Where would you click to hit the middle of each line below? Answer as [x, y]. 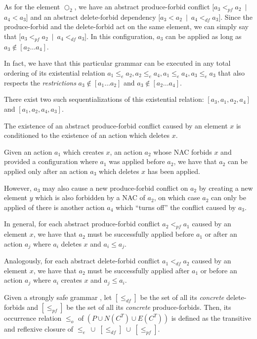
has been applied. [174, 171]
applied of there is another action [54, 207]
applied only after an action [46, 171]
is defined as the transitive [211, 318]
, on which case [177, 197]
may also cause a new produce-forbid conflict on [115, 188]
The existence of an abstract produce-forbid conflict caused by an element [116, 125]
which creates [83, 151]
